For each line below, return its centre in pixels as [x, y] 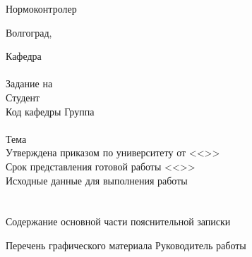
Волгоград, [29, 32]
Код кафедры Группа [50, 111]
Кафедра [24, 56]
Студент [23, 97]
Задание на [29, 83]
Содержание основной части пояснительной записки [118, 221]
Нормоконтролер [41, 8]
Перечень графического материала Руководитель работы [126, 245]
